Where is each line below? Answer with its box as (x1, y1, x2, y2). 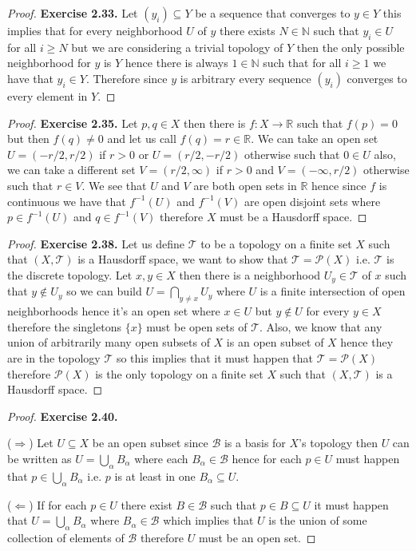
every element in (7, 87, 88, 104)
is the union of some (268, 512, 367, 529)
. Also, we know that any (260, 318, 382, 335)
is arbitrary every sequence (180, 69, 311, 86)
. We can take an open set (251, 130, 378, 147)
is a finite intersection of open (260, 283, 406, 299)
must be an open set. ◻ (198, 529, 316, 545)
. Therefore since (85, 69, 168, 86)
